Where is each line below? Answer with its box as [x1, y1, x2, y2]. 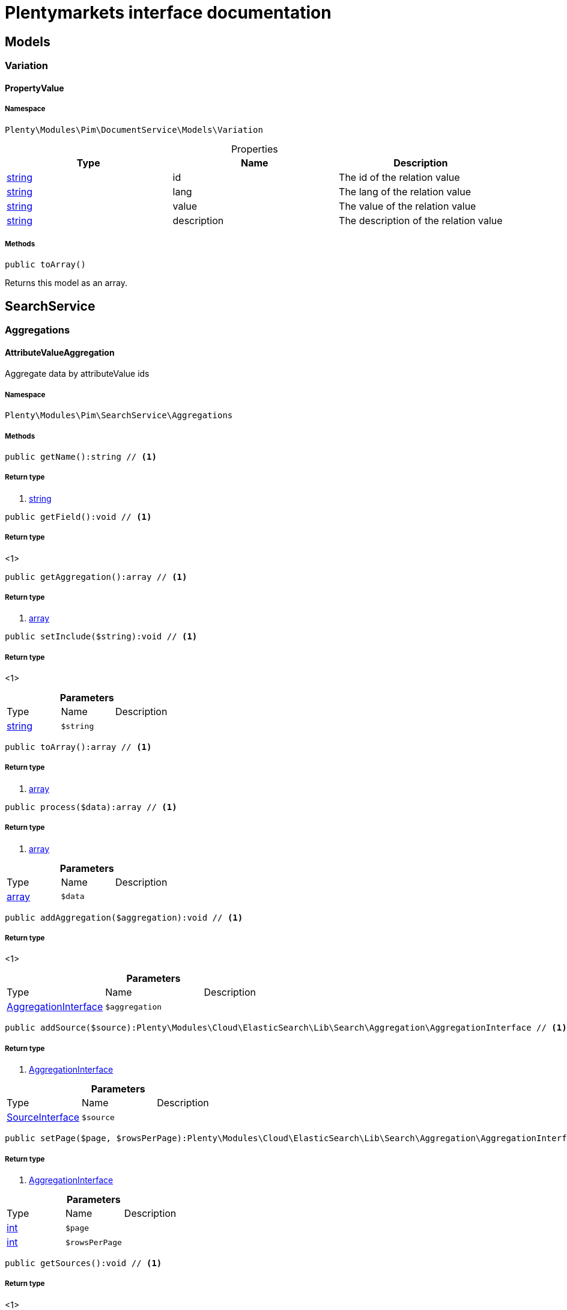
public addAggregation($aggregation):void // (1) [5, 912, 243, 922]
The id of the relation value [339, 171, 460, 183]
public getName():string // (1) [5, 451, 157, 462]
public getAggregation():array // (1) [5, 571, 187, 582]
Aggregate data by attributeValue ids [5, 368, 150, 379]
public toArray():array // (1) [5, 742, 152, 752]
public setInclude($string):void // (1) [5, 632, 198, 642]
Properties [231, 142, 278, 155]
